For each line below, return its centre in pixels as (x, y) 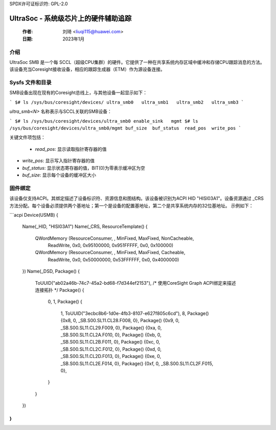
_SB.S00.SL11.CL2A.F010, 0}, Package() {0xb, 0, (111, 334)
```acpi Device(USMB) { (34, 215)
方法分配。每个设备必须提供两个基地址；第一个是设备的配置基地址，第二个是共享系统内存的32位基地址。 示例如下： (132, 206)
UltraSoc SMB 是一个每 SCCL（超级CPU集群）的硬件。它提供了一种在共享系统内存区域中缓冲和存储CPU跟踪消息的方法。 (137, 62)
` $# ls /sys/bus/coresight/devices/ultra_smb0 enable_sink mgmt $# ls (104, 121)
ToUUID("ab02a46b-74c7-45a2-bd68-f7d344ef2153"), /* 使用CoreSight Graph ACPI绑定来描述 (135, 283)
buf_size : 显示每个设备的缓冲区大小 (59, 175)
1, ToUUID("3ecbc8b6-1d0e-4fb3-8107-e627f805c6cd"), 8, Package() (135, 313)
